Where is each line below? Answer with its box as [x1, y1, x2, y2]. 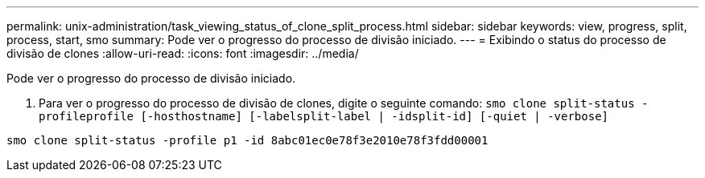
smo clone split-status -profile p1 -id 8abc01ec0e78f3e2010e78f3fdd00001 [6, 134, 489, 147]
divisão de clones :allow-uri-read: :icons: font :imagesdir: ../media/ [6, 47, 359, 60]
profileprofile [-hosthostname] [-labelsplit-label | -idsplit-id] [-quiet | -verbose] [39, 110, 609, 123]
